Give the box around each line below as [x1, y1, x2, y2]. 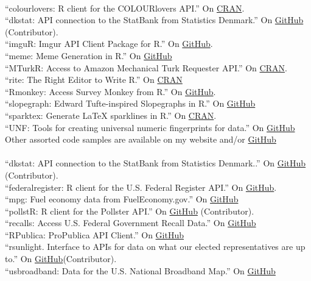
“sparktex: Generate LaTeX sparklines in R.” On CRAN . [5, 108, 217, 121]
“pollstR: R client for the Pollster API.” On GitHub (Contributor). [5, 204, 254, 217]
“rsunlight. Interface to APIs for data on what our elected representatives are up [5, 240, 306, 253]
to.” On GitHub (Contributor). [5, 252, 117, 265]
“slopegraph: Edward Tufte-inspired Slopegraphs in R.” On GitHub [5, 97, 256, 110]
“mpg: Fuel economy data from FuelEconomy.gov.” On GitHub [5, 193, 239, 205]
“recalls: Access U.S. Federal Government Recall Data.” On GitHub [5, 216, 256, 229]
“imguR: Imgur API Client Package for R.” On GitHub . [5, 37, 213, 50]
